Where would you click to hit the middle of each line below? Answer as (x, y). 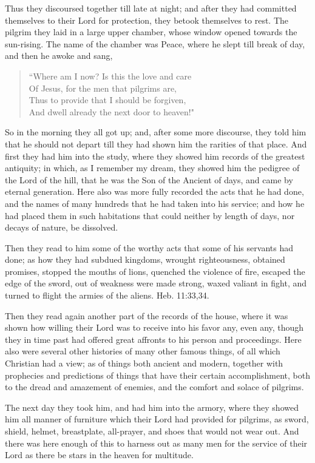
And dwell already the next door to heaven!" (111, 111)
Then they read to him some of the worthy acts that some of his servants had (149, 247)
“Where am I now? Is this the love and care (110, 76)
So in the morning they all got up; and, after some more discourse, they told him (156, 132)
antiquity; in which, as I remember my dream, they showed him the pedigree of (152, 168)
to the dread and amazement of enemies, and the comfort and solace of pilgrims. (154, 387)
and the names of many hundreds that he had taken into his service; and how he (155, 203)
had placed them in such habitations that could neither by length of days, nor (150, 215)
